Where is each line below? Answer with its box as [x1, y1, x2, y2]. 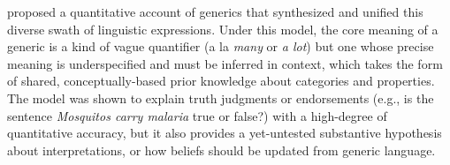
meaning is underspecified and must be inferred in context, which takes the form [7, 54, 443, 72]
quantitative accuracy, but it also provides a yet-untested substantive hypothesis [7, 124, 442, 142]
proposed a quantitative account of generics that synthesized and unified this [7, 3, 423, 20]
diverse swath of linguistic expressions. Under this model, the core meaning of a [7, 19, 439, 38]
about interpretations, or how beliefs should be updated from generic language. [7, 140, 436, 159]
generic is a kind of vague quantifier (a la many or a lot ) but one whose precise [7, 37, 434, 56]
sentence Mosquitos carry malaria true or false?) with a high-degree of [7, 106, 387, 124]
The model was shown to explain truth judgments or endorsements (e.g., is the [7, 88, 434, 107]
